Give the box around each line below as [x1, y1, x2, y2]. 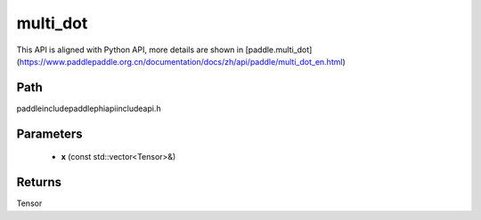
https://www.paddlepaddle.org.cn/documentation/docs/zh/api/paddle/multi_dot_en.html [19, 56, 343, 67]
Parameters [16, 126, 83, 141]
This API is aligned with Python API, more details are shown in [16, 44, 244, 55]
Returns [16, 175, 62, 190]
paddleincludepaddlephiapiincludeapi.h [16, 103, 161, 114]
